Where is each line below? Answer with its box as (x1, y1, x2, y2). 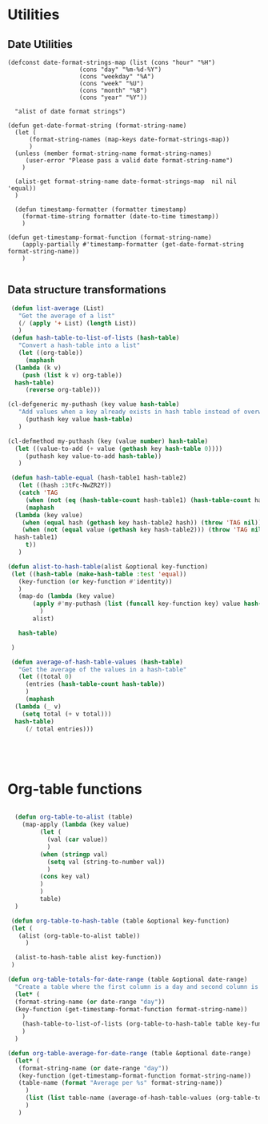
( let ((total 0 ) (18, 673, 73, 681)
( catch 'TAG (18, 489, 58, 497)
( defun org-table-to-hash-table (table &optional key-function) (10, 917, 230, 925)
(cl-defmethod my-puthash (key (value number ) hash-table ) (7, 437, 209, 445)
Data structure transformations (7, 283, 166, 297)
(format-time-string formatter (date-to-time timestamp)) (22, 213, 219, 221)
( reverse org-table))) (25, 386, 102, 394)
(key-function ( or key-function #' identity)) (18, 577, 173, 585)
